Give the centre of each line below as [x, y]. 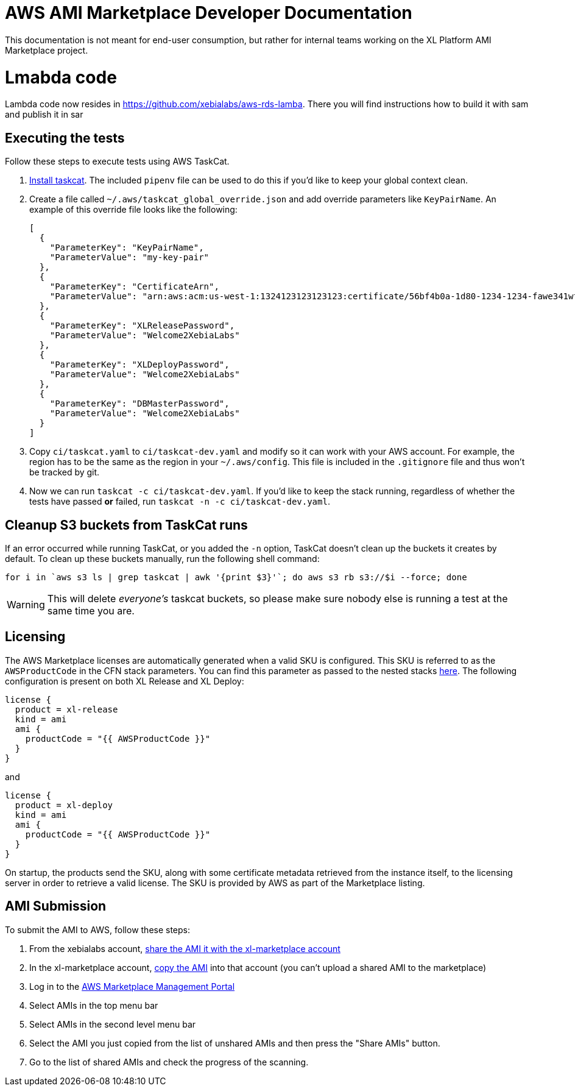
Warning [26, 604]
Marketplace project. [47, 50]
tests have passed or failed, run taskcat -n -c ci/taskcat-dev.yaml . [180, 502]
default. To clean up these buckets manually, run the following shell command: [162, 558]
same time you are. [91, 610]
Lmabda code [61, 77]
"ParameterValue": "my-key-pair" [129, 258]
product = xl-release [66, 709]
